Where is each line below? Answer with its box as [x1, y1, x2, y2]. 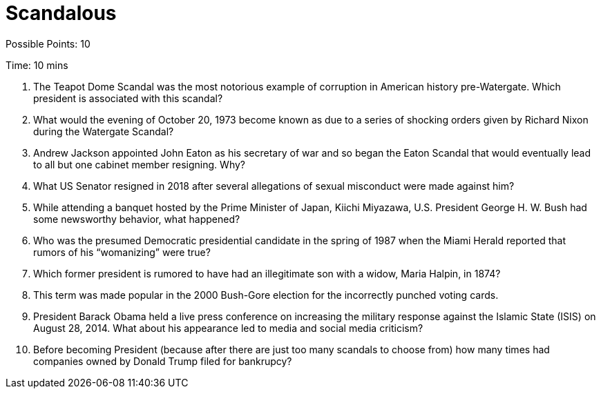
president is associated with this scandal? [33, 92, 223, 104]
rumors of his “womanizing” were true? [33, 246, 211, 258]
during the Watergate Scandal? [33, 125, 174, 137]
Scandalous [6, 1, 117, 25]
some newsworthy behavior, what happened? [33, 213, 240, 225]
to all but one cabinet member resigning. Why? [33, 158, 245, 170]
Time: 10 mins [6, 59, 68, 71]
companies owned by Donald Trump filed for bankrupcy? [33, 355, 292, 367]
